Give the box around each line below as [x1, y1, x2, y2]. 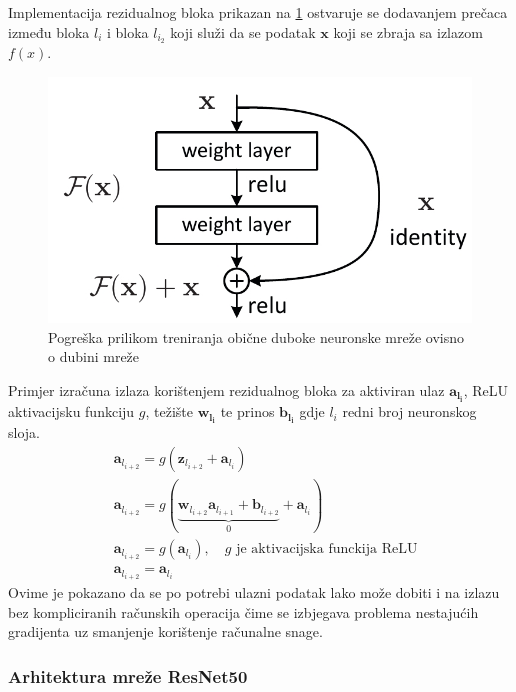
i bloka [106, 21, 149, 42]
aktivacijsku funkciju [8, 401, 135, 422]
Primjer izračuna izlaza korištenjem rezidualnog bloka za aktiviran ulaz [8, 379, 445, 400]
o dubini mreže [48, 346, 140, 367]
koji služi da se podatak [170, 21, 316, 42]
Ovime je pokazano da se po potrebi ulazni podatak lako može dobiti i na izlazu [8, 582, 500, 603]
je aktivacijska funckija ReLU [236, 541, 418, 556]
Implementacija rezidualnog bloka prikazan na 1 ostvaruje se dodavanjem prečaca [8, 2, 508, 22]
